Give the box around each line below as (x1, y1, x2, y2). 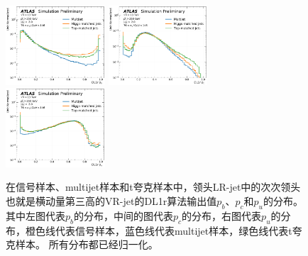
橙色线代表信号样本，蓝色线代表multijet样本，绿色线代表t (25, 223, 292, 238)
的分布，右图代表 (182, 208, 262, 223)
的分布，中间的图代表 (74, 208, 174, 223)
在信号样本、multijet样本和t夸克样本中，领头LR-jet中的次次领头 (6, 179, 301, 194)
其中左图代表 (6, 208, 65, 223)
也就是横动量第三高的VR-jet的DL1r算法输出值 (6, 194, 217, 208)
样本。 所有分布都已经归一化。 (15, 237, 158, 252)
